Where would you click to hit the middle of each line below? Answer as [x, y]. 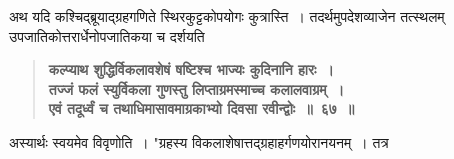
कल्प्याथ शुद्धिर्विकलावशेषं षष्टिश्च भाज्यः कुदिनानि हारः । [191, 69]
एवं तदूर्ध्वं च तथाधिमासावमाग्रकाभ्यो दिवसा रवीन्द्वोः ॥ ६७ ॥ [201, 108]
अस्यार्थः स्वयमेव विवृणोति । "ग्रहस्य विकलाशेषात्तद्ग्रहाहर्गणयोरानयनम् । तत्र [199, 141]
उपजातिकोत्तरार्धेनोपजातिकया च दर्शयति [107, 35]
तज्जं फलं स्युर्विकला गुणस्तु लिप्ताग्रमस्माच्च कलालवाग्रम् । [196, 88]
